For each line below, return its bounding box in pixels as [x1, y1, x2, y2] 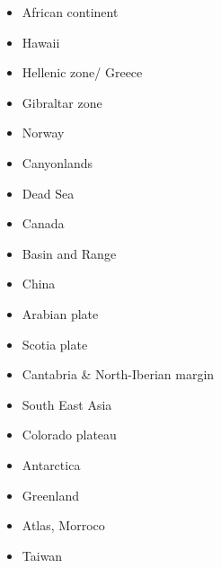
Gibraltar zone [22, 93, 102, 111]
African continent [22, 3, 119, 21]
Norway [22, 123, 65, 142]
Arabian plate [22, 304, 99, 323]
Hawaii [22, 32, 60, 51]
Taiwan [22, 546, 63, 564]
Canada [22, 214, 65, 233]
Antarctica [22, 455, 81, 474]
